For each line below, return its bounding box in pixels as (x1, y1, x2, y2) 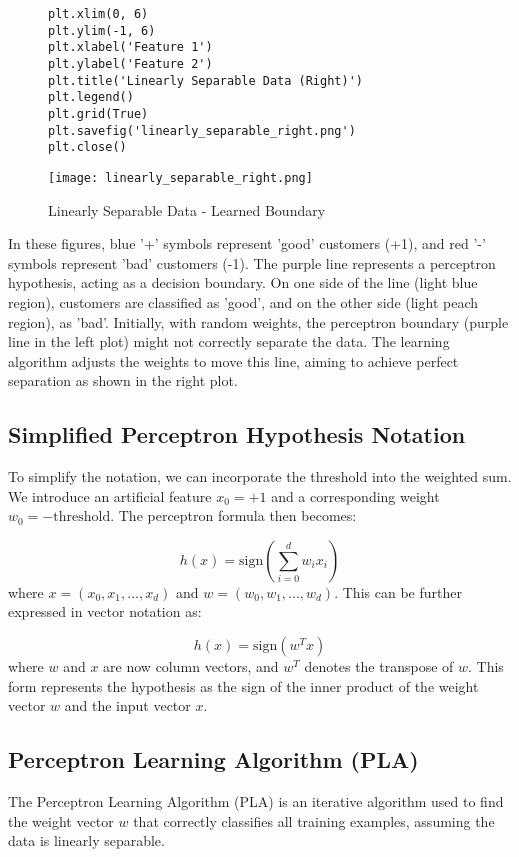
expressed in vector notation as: (8, 601, 202, 622)
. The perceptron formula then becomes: (110, 505, 357, 526)
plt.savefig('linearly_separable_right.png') (48, 123, 356, 138)
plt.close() (48, 140, 127, 155)
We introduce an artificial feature (8, 485, 212, 506)
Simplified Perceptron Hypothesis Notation (8, 419, 466, 450)
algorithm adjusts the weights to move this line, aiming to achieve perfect (8, 350, 459, 371)
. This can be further (334, 581, 462, 602)
